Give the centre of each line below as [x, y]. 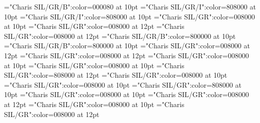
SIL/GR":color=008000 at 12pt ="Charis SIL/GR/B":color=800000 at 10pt [120, 36]
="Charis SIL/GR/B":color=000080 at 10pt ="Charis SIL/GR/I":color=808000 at [130, 6]
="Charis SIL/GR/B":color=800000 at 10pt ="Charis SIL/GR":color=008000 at [127, 46]
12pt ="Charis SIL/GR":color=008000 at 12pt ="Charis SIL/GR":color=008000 [126, 55]
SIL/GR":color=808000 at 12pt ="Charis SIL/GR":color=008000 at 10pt [116, 75]
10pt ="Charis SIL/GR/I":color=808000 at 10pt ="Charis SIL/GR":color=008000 [129, 16]
